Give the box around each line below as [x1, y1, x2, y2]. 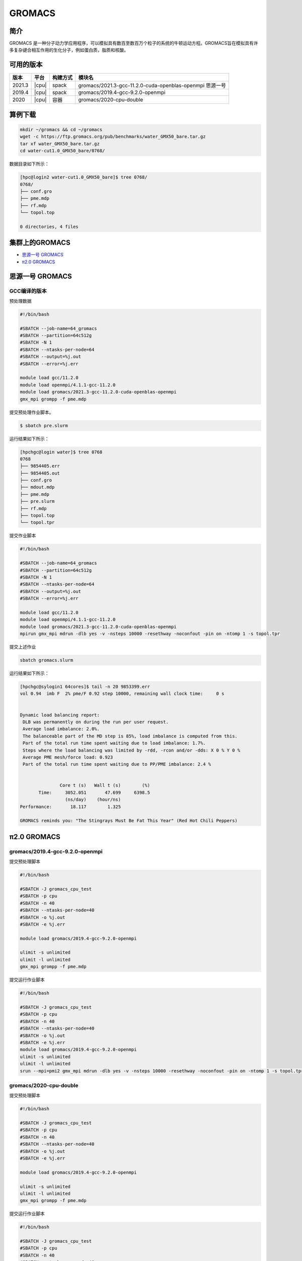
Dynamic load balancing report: [20, 712, 100, 718]
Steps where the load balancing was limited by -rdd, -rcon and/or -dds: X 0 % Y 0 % [23, 747, 241, 753]
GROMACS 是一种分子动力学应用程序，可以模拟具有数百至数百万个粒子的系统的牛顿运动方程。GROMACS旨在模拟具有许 [9, 40, 259, 46]
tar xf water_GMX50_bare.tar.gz [20, 141, 100, 146]
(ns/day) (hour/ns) [64, 797, 121, 803]
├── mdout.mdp [20, 484, 55, 490]
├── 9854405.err [20, 463, 60, 469]
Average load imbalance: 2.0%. [23, 726, 100, 732]
